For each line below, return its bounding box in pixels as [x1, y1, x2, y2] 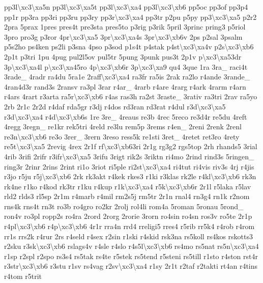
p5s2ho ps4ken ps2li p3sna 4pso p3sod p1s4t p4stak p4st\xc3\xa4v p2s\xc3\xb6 [4, 41, 254, 52]
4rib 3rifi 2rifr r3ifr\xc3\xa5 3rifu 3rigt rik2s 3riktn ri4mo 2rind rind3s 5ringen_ [4, 151, 254, 161]
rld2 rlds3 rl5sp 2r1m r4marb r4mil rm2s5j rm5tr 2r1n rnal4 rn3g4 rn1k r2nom [4, 191, 250, 202]
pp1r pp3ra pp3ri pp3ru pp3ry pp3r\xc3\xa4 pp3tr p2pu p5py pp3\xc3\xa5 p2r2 [4, 11, 257, 22]
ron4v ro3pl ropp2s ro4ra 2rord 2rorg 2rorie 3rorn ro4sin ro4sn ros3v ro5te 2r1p [4, 211, 252, 221]
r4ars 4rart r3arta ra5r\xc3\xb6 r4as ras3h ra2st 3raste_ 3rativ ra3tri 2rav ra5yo [4, 91, 257, 102]
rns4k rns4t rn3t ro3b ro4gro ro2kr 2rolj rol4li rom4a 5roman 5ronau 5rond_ [4, 201, 244, 211]
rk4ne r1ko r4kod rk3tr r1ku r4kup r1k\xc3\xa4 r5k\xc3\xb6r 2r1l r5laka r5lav [4, 181, 251, 191]
